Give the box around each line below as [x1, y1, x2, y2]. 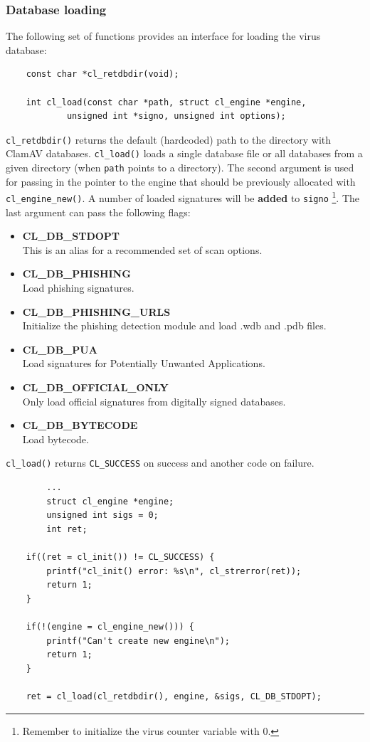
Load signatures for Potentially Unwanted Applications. [22, 356, 265, 371]
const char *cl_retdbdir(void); [26, 69, 179, 80]
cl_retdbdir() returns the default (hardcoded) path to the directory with [6, 132, 332, 147]
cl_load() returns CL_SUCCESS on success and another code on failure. [6, 455, 314, 470]
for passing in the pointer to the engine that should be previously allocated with [6, 174, 356, 189]
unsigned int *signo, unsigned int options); [66, 111, 286, 122]
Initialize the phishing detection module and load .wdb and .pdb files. [22, 318, 327, 333]
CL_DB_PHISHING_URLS [22, 304, 171, 319]
